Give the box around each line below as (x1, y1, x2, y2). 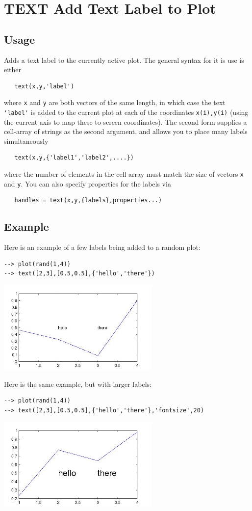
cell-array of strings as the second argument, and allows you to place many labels (4, 126, 248, 136)
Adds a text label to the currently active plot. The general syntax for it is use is (4, 54, 244, 65)
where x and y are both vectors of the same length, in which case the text (4, 97, 226, 108)
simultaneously (4, 135, 49, 146)
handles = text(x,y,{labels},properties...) (14, 197, 162, 204)
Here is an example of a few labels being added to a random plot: (4, 242, 201, 252)
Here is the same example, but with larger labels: (4, 378, 151, 389)
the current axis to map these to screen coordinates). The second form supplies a (4, 116, 247, 127)
